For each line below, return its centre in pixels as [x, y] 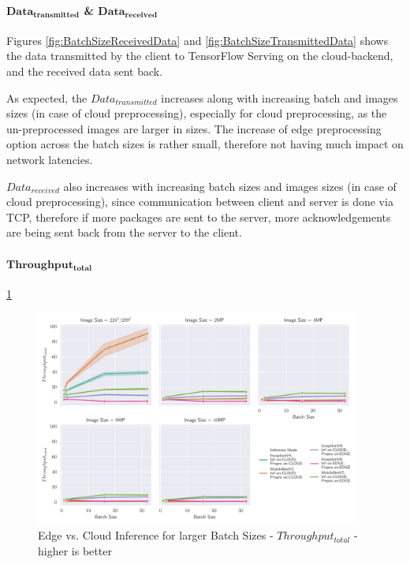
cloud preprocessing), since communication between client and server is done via [200, 202]
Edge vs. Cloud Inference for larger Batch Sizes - [156, 535]
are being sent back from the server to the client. [124, 232]
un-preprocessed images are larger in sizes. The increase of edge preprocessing [194, 128]
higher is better [75, 550]
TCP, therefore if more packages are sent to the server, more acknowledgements [199, 217]
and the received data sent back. [85, 71]
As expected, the [47, 97]
